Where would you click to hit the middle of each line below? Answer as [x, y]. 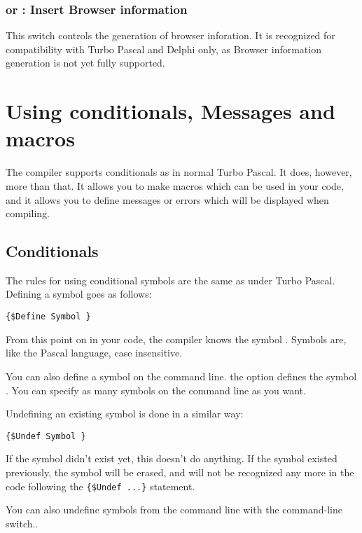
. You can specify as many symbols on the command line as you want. [156, 390]
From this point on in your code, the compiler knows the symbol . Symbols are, [176, 339]
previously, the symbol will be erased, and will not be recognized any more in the [180, 472]
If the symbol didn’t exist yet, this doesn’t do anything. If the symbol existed [172, 458]
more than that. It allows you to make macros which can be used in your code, [175, 185]
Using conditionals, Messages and [170, 111]
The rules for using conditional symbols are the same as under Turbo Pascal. [170, 280]
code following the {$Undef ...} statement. [100, 486]
